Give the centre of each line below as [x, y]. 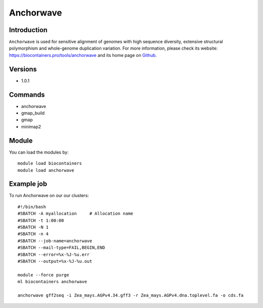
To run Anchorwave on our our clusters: [49, 196]
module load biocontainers [50, 163]
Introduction [28, 30]
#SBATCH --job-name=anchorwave [55, 241]
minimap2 [31, 127]
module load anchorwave [46, 170]
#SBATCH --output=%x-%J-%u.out [55, 261]
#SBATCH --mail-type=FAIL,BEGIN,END [61, 248]
